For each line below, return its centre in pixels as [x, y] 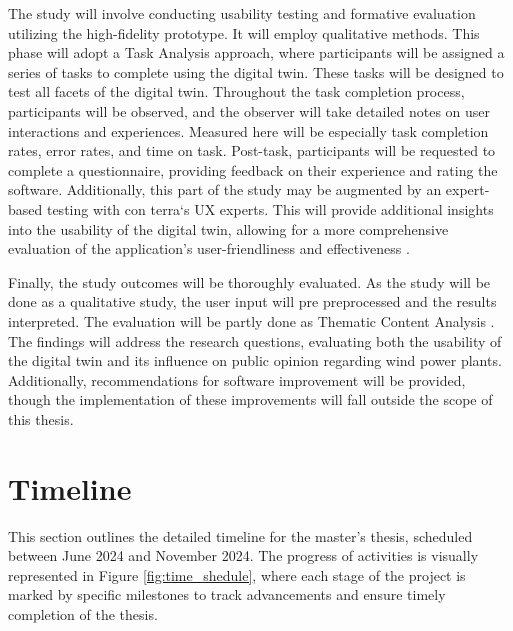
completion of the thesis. [83, 613]
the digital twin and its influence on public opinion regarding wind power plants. [255, 360]
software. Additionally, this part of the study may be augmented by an [225, 189]
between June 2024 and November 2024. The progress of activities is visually [243, 555]
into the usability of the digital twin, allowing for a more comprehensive [228, 228]
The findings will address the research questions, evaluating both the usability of [255, 340]
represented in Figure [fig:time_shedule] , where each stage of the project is [237, 574]
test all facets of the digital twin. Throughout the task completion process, [236, 91]
